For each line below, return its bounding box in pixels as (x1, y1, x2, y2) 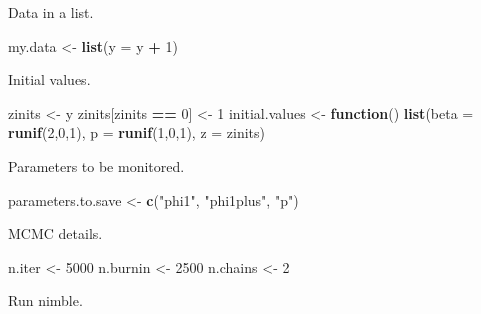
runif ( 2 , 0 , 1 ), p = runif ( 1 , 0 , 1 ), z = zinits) (8, 122, 266, 143)
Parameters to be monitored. (8, 155, 185, 176)
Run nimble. (8, 290, 83, 311)
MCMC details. (8, 223, 103, 244)
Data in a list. (8, 2, 94, 22)
